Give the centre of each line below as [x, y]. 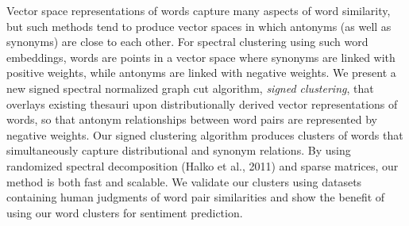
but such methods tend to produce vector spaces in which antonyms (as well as [199, 26]
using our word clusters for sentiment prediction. [125, 212]
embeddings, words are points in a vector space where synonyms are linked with [201, 57]
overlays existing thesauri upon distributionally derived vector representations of [202, 103]
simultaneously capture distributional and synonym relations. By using [179, 150]
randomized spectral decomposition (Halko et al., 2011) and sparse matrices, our [203, 165]
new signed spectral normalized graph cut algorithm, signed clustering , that [190, 88]
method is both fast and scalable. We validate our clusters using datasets [184, 181]
